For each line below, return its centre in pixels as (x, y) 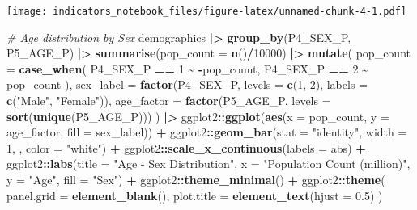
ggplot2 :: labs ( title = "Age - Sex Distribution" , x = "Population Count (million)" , (208, 164)
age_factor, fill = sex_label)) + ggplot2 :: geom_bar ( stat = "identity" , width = (207, 132)
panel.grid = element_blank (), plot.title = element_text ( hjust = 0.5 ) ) (195, 195)
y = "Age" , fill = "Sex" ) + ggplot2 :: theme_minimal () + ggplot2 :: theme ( (196, 179)
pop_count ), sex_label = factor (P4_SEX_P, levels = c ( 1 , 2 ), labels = (187, 84)
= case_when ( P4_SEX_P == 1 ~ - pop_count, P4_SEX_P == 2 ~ (187, 68)
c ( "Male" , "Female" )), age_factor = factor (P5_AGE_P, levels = (169, 101)
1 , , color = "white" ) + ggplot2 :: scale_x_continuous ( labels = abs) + (186, 147)
